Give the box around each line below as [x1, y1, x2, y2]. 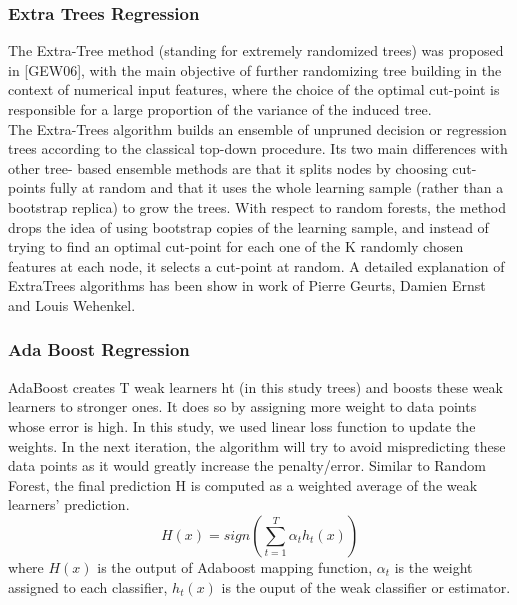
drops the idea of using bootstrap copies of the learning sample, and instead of [8, 216, 489, 237]
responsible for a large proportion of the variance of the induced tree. [8, 99, 432, 119]
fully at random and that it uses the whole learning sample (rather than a [50, 177, 504, 198]
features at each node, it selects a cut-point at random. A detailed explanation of [8, 255, 505, 276]
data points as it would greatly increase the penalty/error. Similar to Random [8, 455, 486, 476]
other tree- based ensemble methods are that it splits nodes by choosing [8, 157, 448, 178]
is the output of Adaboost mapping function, [97, 556, 373, 577]
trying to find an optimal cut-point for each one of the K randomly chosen [8, 236, 464, 257]
